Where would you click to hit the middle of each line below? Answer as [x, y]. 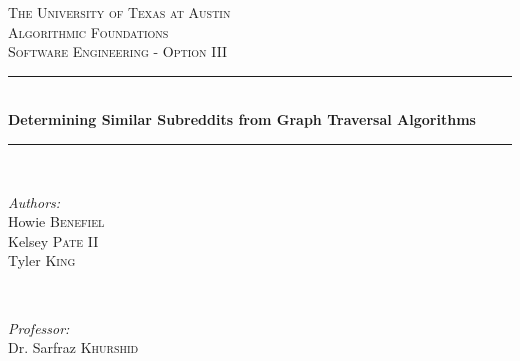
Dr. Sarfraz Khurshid [73, 347]
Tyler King [42, 260]
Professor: [39, 327]
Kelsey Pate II [53, 240]
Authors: [34, 201]
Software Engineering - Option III [118, 51]
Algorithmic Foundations [88, 31]
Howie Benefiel [56, 221]
